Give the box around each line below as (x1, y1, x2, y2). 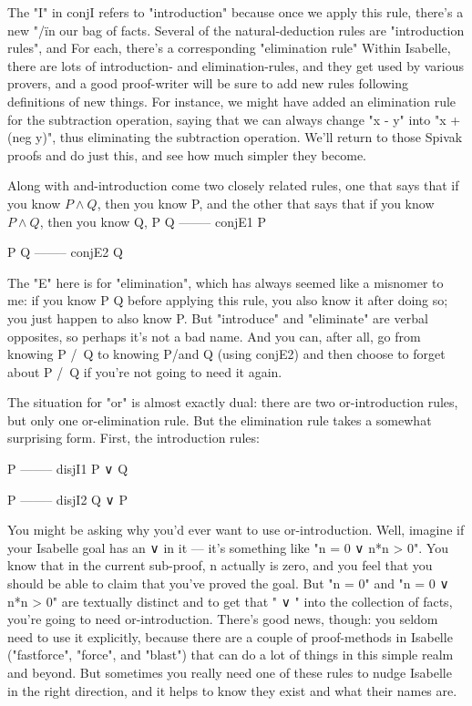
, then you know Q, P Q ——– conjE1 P (39, 211, 266, 230)
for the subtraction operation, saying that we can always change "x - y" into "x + (7, 109, 461, 128)
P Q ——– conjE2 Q (7, 242, 123, 261)
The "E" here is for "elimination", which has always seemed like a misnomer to (7, 272, 444, 292)
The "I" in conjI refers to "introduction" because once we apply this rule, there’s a (7, 3, 464, 21)
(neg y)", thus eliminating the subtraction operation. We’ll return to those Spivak (7, 128, 463, 147)
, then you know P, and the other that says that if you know (97, 193, 435, 212)
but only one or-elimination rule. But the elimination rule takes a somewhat (7, 410, 432, 429)
